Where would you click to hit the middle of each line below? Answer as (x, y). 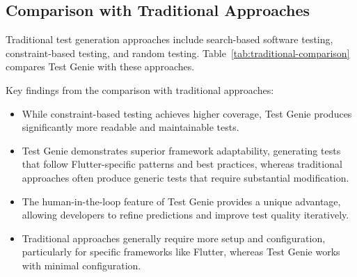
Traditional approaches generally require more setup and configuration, (174, 238)
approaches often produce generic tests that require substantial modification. (185, 177)
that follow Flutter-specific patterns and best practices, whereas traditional (182, 164)
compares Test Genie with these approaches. (100, 66)
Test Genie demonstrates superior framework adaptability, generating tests (181, 150)
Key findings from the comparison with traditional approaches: (140, 89)
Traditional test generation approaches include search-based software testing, (169, 39)
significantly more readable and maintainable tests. (130, 127)
